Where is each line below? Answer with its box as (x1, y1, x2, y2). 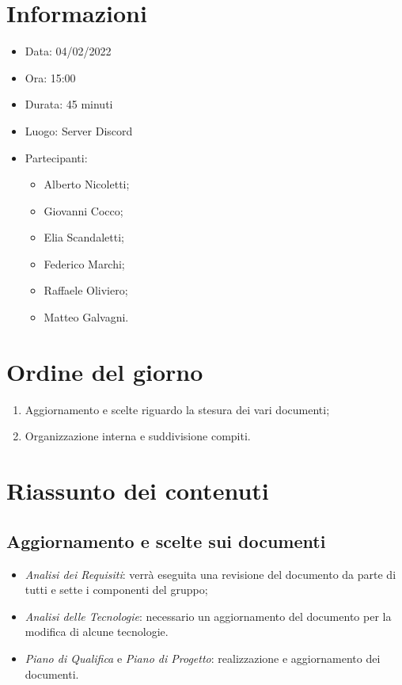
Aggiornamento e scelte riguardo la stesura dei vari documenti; (25, 401, 330, 417)
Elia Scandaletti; (44, 229, 124, 245)
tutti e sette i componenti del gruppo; (25, 581, 208, 598)
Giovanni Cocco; (44, 202, 123, 219)
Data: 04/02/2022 (25, 43, 112, 59)
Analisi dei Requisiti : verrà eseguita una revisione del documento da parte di (25, 565, 396, 582)
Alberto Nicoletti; (44, 176, 130, 192)
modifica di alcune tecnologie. (25, 623, 169, 640)
